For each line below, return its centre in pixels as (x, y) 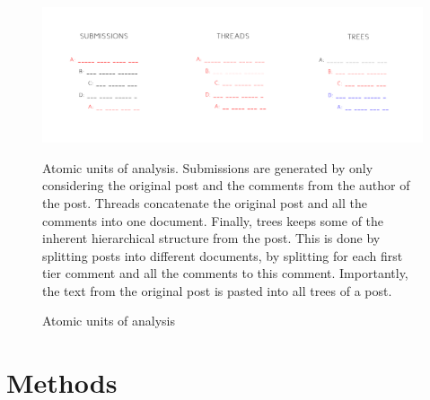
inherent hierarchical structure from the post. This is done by (211, 238)
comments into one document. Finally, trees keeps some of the (213, 220)
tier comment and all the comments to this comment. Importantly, (225, 273)
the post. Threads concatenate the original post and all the (205, 202)
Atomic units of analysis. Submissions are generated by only (208, 167)
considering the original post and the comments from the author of (226, 185)
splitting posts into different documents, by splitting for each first (223, 255)
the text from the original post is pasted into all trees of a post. (217, 290)
